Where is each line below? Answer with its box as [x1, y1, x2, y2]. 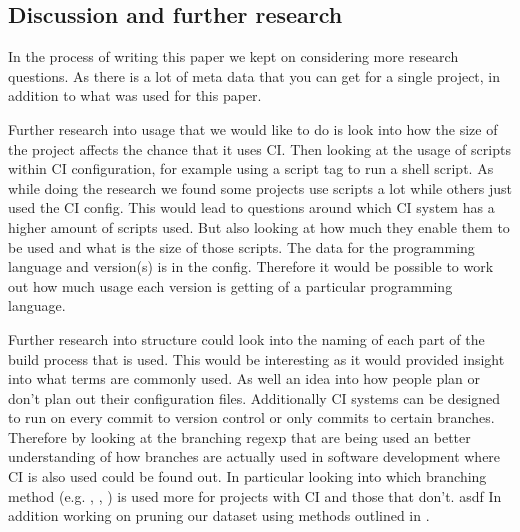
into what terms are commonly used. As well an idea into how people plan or [8, 368, 481, 389]
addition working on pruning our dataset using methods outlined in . [8, 505, 430, 526]
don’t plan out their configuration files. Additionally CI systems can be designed [8, 387, 501, 408]
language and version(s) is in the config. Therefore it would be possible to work [8, 256, 494, 277]
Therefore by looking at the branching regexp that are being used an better [8, 426, 471, 447]
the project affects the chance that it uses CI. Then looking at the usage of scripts [8, 138, 511, 159]
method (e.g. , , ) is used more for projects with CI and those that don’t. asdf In [8, 485, 502, 506]
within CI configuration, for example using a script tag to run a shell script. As [8, 158, 494, 179]
